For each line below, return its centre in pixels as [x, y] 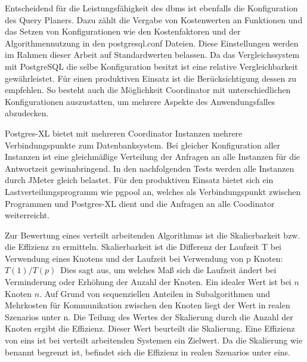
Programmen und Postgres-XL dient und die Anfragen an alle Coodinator [140, 203]
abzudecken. [27, 113]
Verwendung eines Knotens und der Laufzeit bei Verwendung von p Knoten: [144, 258]
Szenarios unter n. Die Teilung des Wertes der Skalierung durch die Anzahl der [149, 316]
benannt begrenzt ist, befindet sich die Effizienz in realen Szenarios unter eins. [148, 352]
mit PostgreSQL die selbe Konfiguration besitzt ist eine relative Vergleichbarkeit [151, 66]
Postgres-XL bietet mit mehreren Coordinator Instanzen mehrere [124, 133]
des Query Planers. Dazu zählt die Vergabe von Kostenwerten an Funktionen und [154, 19]
